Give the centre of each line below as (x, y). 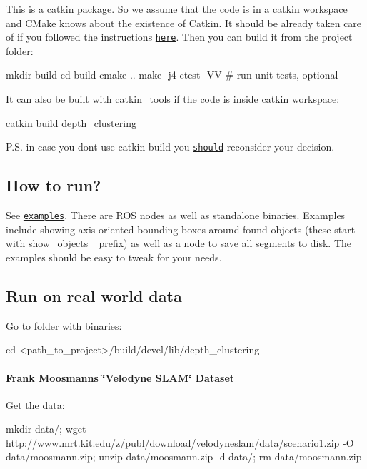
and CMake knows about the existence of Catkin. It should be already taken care (184, 22)
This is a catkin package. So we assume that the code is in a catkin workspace (177, 9)
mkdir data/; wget (46, 429)
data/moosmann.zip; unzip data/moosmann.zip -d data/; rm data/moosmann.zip (184, 457)
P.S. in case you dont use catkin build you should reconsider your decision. (170, 147)
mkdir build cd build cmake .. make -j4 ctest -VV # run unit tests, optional (172, 75)
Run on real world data (94, 295)
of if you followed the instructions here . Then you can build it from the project (179, 37)
